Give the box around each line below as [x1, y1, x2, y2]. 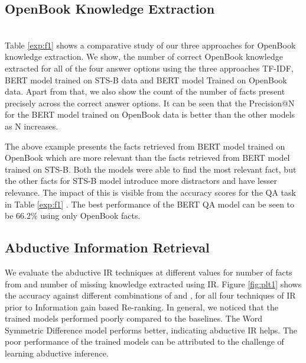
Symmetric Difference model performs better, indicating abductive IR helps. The [5, 323, 298, 336]
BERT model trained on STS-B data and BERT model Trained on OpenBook [5, 73, 287, 86]
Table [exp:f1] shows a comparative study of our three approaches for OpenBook [5, 38, 296, 51]
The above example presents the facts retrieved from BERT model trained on [5, 140, 285, 152]
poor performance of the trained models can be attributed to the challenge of [5, 335, 284, 348]
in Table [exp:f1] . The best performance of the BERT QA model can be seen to [5, 197, 295, 210]
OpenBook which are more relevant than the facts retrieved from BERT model [5, 151, 290, 164]
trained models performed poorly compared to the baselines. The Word [5, 312, 263, 325]
